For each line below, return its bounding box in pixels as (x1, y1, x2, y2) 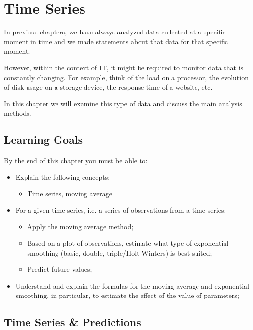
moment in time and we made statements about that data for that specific (4, 36, 228, 46)
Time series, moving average (27, 188, 112, 198)
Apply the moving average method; (27, 221, 134, 231)
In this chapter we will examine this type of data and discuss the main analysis (4, 98, 242, 108)
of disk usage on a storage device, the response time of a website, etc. (4, 82, 213, 92)
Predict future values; (27, 264, 92, 274)
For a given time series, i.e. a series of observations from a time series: (15, 204, 226, 215)
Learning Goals (4, 132, 83, 147)
